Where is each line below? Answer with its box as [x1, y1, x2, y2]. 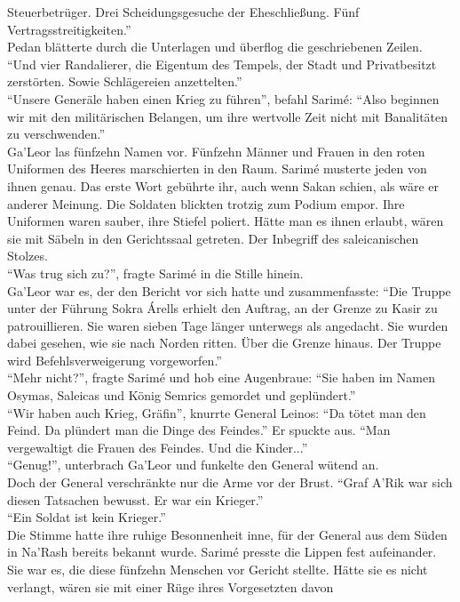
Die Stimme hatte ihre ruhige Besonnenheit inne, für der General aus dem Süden [7, 525, 448, 543]
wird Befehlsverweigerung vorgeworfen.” [7, 350, 222, 369]
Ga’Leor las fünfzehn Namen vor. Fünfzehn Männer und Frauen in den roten [7, 141, 425, 160]
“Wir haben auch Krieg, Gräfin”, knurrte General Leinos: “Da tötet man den [7, 403, 426, 421]
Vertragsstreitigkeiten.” [7, 20, 131, 38]
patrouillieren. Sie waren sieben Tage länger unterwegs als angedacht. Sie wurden [7, 316, 448, 334]
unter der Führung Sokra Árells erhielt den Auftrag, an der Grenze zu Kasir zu [7, 299, 438, 317]
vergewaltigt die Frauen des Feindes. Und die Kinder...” [7, 437, 308, 456]
